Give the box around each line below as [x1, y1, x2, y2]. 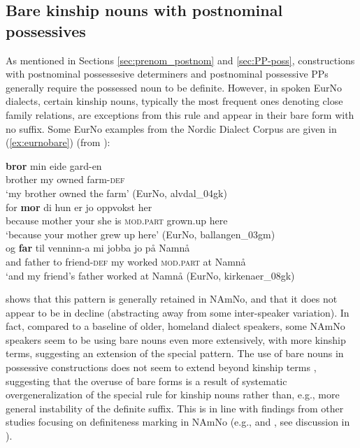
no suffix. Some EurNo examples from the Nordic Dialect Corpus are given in [6, 121, 337, 136]
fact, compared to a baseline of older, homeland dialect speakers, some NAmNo [6, 319, 345, 333]
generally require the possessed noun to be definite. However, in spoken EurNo [6, 80, 343, 94]
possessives [6, 20, 86, 41]
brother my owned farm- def [6, 172, 125, 187]
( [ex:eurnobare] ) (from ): [6, 135, 110, 150]
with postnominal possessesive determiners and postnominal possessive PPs [6, 66, 329, 81]
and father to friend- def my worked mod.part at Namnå [6, 254, 246, 268]
